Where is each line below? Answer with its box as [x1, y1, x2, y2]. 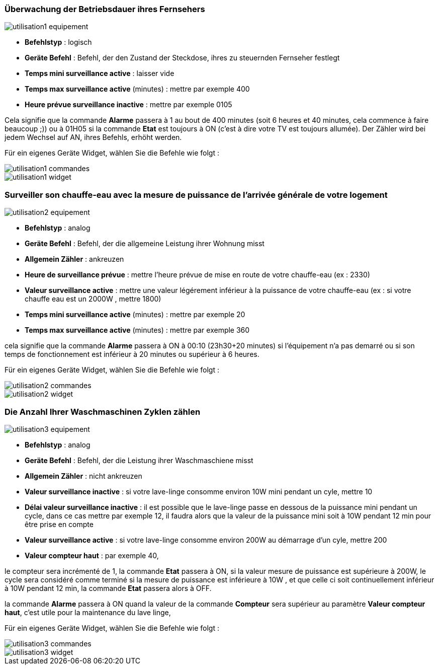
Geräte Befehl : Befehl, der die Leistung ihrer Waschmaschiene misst [25, 456, 253, 465]
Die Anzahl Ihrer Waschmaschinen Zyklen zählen [5, 406, 201, 417]
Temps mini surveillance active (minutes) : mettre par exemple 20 [25, 310, 245, 319]
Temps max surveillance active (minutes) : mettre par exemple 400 [25, 85, 250, 94]
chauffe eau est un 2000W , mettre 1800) [25, 294, 161, 304]
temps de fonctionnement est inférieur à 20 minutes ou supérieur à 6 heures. [5, 350, 259, 359]
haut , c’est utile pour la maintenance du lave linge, [5, 608, 171, 617]
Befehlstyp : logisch [25, 38, 92, 47]
